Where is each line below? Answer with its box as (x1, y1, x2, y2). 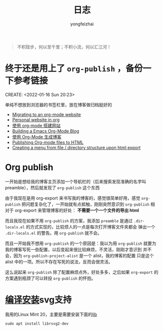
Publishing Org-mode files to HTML (12, 139, 84, 145)
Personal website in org (12, 117, 60, 122)
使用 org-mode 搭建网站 (12, 122, 61, 128)
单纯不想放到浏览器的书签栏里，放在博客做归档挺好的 (5, 101, 112, 108)
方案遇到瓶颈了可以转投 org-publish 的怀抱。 (5, 275, 96, 281)
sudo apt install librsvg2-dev (5, 321, 69, 326)
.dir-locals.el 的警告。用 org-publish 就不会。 (5, 230, 102, 236)
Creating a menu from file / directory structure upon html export (12, 144, 141, 150)
